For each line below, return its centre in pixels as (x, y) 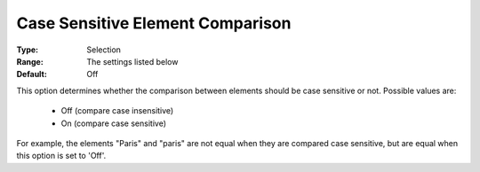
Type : (28, 50)
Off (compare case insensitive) (117, 111)
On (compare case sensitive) (113, 123)
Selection (104, 50)
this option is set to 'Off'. (61, 156)
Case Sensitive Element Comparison (154, 23)
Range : (30, 61)
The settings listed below (132, 61)
